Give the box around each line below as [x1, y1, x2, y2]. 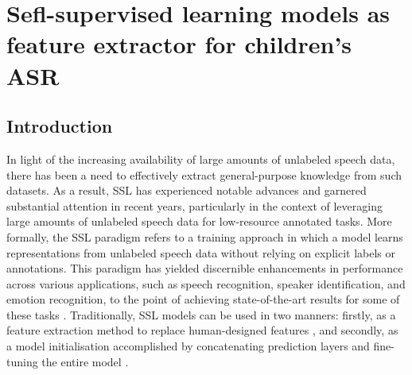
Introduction [6, 114, 113, 138]
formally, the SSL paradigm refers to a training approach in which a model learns [6, 228, 403, 245]
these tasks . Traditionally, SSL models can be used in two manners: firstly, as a [6, 306, 396, 323]
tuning [6, 353, 38, 369]
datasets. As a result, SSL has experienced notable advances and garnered [6, 182, 367, 199]
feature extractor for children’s [6, 28, 352, 60]
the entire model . [41, 353, 129, 369]
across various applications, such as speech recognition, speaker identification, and [6, 275, 406, 292]
